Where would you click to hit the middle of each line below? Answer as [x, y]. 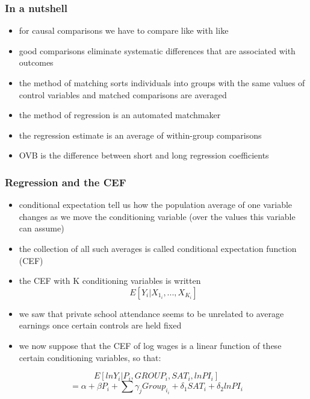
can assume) [42, 228]
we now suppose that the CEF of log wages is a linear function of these [150, 345]
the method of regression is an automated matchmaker [120, 115]
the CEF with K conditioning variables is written [110, 281]
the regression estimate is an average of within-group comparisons [140, 135]
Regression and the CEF [66, 182]
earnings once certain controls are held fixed [100, 325]
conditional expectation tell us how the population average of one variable [156, 205]
